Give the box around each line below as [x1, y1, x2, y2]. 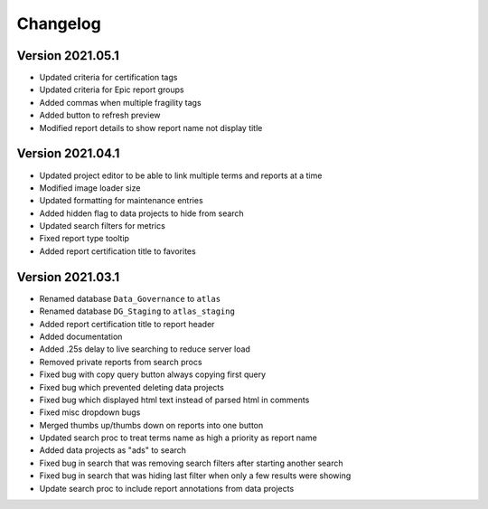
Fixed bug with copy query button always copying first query [39, 369, 267, 380]
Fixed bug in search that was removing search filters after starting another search [39, 457, 343, 468]
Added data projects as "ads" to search [39, 445, 187, 456]
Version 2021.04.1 [16, 146, 120, 162]
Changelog [16, 14, 101, 33]
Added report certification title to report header [39, 318, 215, 329]
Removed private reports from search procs [39, 356, 202, 367]
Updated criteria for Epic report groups [39, 84, 184, 95]
